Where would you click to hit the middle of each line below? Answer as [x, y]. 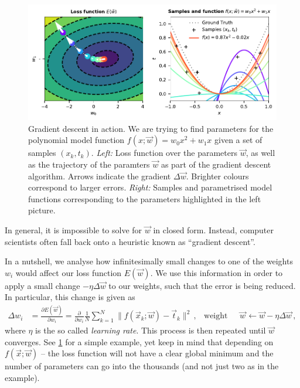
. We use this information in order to [217, 272]
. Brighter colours [217, 176]
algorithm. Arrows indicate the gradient [100, 176]
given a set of [238, 140]
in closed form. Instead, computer [214, 230]
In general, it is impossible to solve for [74, 230]
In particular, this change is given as [70, 297]
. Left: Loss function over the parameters [164, 153]
